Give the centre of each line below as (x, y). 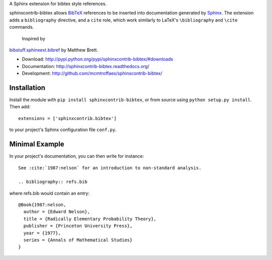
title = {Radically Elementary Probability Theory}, (90, 219)
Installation (27, 87)
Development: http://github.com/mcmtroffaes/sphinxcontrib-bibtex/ (92, 74)
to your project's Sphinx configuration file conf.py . (63, 130)
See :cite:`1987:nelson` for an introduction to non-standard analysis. (110, 168)
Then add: (20, 107)
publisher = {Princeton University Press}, (78, 226)
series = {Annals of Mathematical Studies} (78, 240)
